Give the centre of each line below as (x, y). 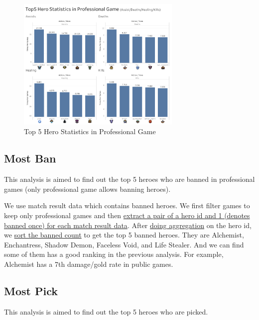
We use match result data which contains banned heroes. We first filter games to (127, 205)
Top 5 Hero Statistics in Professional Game (90, 131)
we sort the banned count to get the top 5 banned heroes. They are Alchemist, (124, 235)
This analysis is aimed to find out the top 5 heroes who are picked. (106, 311)
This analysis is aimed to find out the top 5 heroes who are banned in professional (129, 179)
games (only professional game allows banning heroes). (87, 189)
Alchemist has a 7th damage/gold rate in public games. (89, 264)
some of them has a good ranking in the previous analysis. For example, (114, 254)
